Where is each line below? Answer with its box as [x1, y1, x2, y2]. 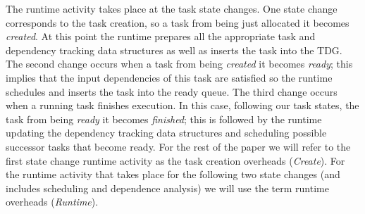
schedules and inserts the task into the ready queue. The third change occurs [6, 84, 338, 99]
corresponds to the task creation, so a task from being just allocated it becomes [6, 15, 349, 30]
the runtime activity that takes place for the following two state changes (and [6, 167, 340, 182]
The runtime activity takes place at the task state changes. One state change [6, 1, 338, 15]
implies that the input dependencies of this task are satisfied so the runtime [6, 70, 333, 84]
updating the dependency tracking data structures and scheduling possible [6, 125, 327, 140]
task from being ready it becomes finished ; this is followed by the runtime [6, 111, 322, 126]
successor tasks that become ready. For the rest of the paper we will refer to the [6, 139, 351, 153]
